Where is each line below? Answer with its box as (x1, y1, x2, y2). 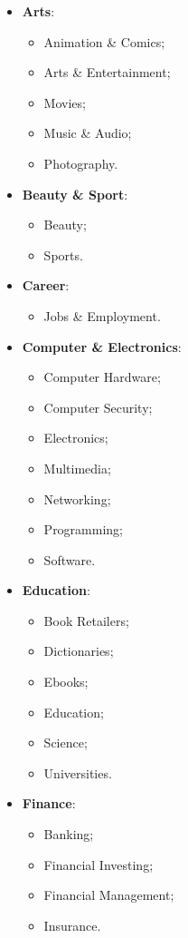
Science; (43, 733, 88, 752)
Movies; (43, 93, 86, 112)
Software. (43, 550, 96, 569)
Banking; (43, 825, 94, 844)
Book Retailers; (43, 611, 129, 630)
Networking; (43, 489, 111, 508)
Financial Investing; (43, 855, 154, 874)
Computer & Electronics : (22, 337, 182, 356)
